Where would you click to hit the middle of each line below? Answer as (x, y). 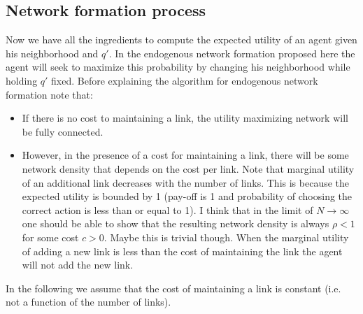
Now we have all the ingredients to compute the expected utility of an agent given (181, 40)
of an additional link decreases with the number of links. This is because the (186, 182)
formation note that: (49, 94)
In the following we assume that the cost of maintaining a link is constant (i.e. (173, 288)
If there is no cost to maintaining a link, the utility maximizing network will (185, 118)
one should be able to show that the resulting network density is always (176, 223)
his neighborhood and (52, 53)
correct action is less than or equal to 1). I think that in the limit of (168, 209)
